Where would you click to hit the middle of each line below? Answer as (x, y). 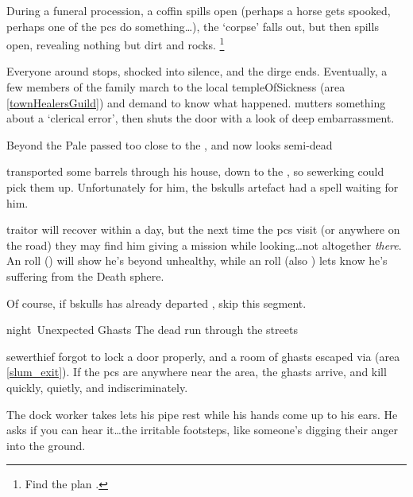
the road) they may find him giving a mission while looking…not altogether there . (204, 245)
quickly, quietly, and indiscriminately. (97, 387)
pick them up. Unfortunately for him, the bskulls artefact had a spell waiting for (203, 187)
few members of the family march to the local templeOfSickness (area (176, 87)
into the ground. (46, 445)
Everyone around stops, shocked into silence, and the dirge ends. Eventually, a (197, 71)
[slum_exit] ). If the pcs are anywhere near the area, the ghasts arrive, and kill (197, 372)
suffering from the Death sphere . (85, 276)
